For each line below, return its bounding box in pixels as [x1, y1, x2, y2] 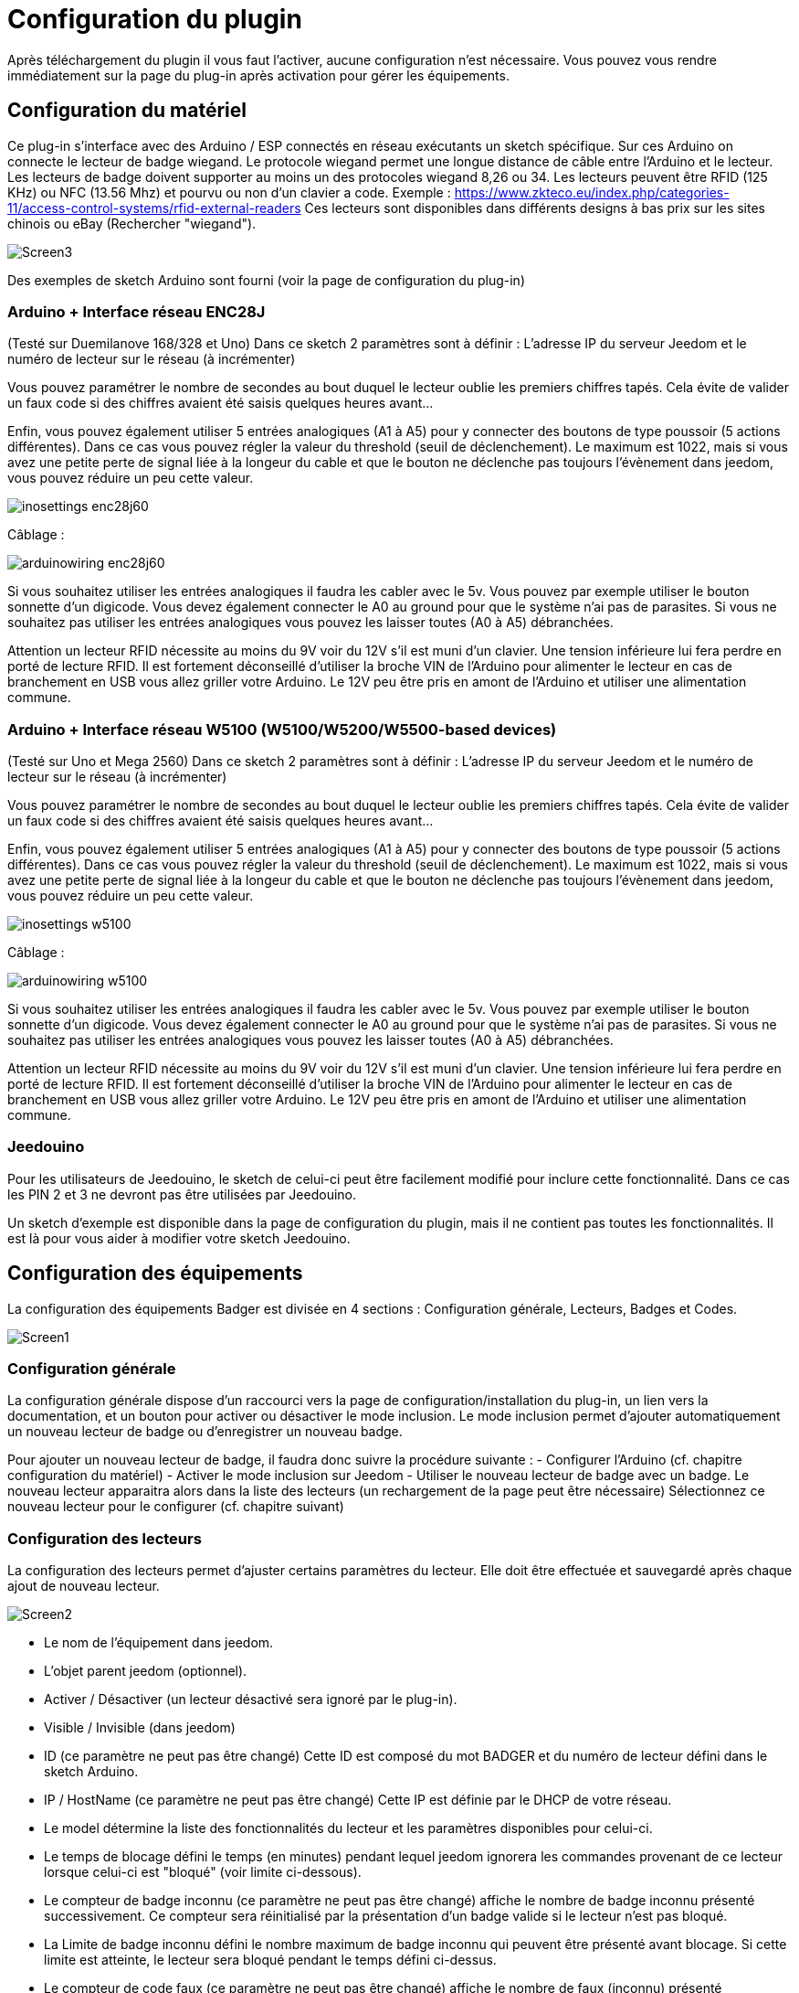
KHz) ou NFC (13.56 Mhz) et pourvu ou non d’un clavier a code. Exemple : [7, 184, 451, 200]
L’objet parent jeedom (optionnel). [44, 1663, 247, 1679]
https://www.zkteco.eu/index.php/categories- [454, 184, 730, 200]
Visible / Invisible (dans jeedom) [44, 1720, 236, 1736]
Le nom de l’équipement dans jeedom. [44, 1635, 274, 1651]
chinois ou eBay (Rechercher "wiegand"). [7, 215, 257, 231]
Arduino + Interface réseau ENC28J [7, 302, 266, 321]
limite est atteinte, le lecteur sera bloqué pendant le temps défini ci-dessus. [44, 1952, 497, 1968]
